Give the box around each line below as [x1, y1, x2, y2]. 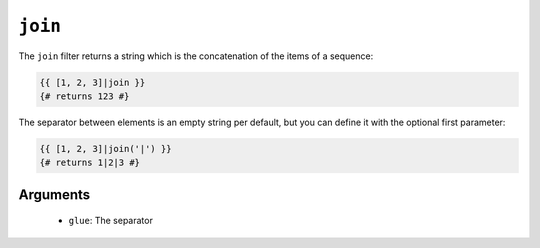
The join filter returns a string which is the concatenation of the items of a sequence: [18, 50, 374, 62]
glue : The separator [68, 215, 154, 227]
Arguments [18, 186, 91, 203]
